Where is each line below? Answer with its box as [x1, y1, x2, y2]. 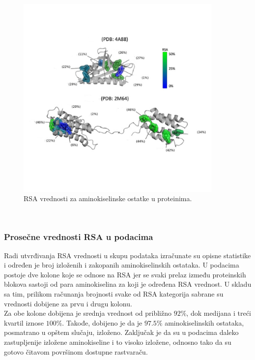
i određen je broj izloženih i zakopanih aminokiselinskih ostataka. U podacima [4, 260, 239, 270]
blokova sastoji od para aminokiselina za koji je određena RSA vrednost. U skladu [4, 279, 252, 289]
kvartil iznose [4, 317, 44, 328]
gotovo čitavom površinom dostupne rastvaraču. [4, 346, 148, 357]
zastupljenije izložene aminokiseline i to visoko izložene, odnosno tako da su [4, 336, 231, 347]
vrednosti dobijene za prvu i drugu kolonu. [4, 298, 132, 308]
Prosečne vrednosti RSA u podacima [4, 231, 153, 243]
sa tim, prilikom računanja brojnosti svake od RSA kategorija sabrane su [4, 288, 224, 299]
